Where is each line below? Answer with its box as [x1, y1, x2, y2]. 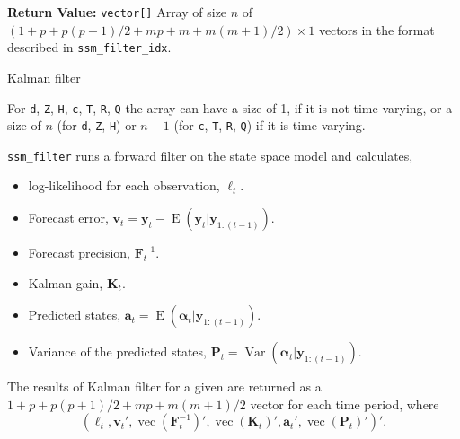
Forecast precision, [28, 243, 131, 262]
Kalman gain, [28, 273, 103, 292]
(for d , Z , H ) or [57, 116, 137, 135]
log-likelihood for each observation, [28, 176, 220, 195]
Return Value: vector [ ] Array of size [7, 3, 227, 21]
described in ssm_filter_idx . [7, 38, 172, 57]
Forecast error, [28, 208, 109, 227]
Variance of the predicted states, [28, 342, 207, 361]
